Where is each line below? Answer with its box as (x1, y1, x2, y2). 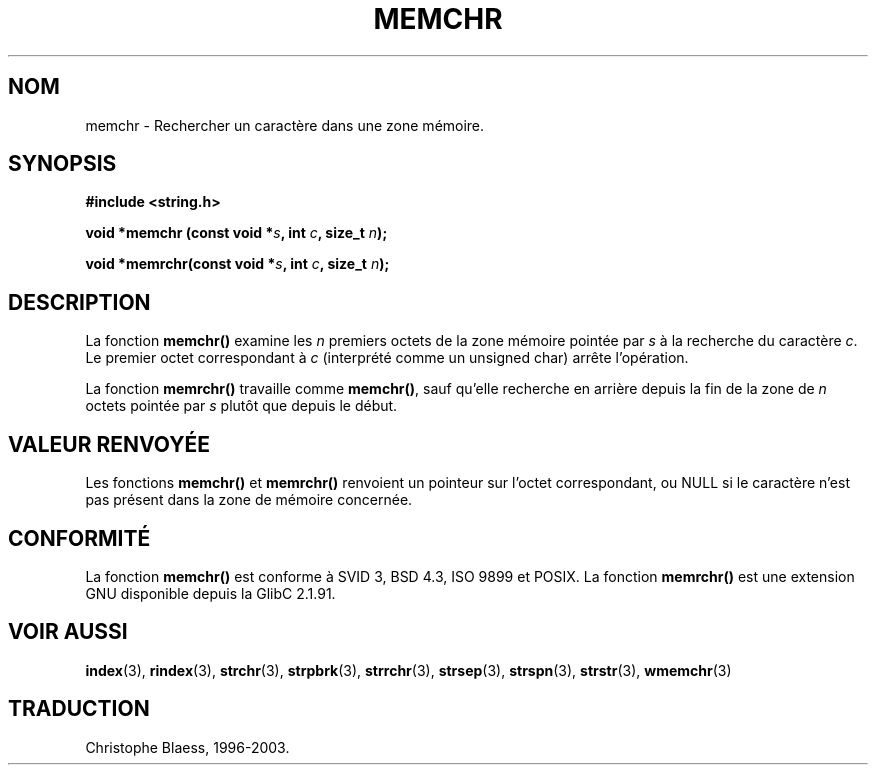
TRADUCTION (8, 696, 150, 722)
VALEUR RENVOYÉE (8, 431, 210, 457)
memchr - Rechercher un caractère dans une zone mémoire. (85, 116, 485, 134)
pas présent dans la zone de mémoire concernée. (85, 491, 413, 509)
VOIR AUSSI (8, 619, 128, 645)
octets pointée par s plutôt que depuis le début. (85, 397, 398, 415)
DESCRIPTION (8, 289, 151, 315)
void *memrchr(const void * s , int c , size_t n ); (85, 255, 390, 273)
